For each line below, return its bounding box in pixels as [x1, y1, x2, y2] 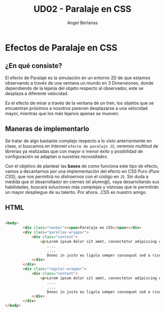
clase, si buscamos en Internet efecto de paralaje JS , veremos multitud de [5, 143, 159, 149]
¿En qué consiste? [5, 62, 62, 70]
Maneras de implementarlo [5, 125, 89, 133]
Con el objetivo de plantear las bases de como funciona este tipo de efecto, [5, 163, 159, 169]
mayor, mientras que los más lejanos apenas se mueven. [5, 110, 119, 116]
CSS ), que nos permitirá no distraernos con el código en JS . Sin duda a [5, 173, 149, 179]
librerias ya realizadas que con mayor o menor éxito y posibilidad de [5, 148, 143, 154]
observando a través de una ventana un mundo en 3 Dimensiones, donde [5, 80, 154, 86]
